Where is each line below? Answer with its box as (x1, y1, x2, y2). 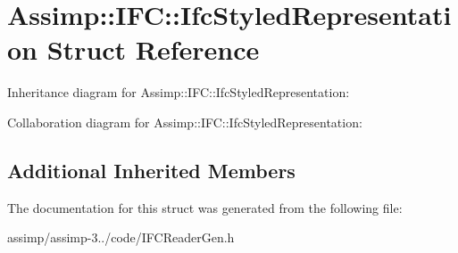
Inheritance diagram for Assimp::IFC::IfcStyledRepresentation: (7, 83, 350, 102)
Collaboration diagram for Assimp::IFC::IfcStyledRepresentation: (7, 112, 362, 131)
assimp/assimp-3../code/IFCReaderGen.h (7, 228, 235, 247)
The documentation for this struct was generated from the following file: (7, 198, 403, 216)
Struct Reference (46, 31, 260, 68)
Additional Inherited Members (7, 156, 296, 184)
